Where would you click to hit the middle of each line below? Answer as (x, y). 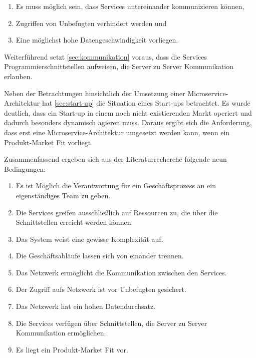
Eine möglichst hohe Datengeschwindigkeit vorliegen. (97, 40)
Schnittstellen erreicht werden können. (74, 222)
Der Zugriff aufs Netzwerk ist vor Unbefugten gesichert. (101, 289)
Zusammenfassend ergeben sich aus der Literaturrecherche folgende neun (115, 159)
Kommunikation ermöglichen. (61, 333)
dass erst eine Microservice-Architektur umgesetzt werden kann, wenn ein (117, 132)
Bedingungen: (25, 168)
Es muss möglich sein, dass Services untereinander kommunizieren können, (130, 6)
